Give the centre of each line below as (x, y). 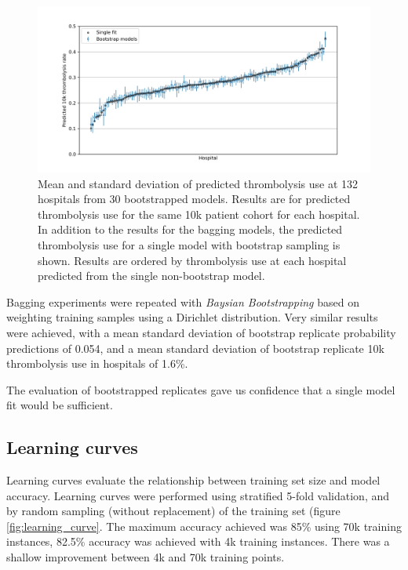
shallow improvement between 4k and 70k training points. (146, 557)
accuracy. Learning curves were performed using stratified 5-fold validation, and (198, 495)
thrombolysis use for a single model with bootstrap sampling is (189, 244)
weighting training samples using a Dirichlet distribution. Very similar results (192, 317)
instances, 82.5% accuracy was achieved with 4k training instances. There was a (198, 541)
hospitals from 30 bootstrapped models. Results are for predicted (194, 199)
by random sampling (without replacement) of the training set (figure (173, 511)
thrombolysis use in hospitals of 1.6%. (97, 363)
